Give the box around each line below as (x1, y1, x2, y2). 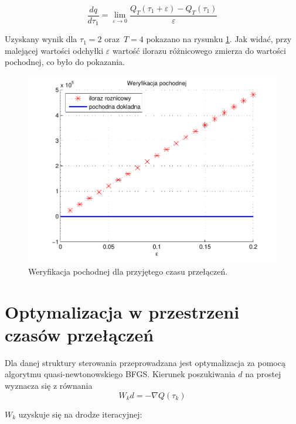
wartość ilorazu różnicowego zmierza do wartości (113, 44, 286, 56)
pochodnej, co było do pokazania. (5, 56, 125, 68)
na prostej (245, 368, 281, 380)
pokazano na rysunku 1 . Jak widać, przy (146, 33, 292, 45)
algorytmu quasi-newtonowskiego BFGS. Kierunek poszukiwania (5, 368, 236, 380)
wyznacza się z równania (5, 379, 93, 392)
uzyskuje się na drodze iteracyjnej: (18, 408, 142, 420)
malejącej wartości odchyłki (5, 44, 104, 56)
